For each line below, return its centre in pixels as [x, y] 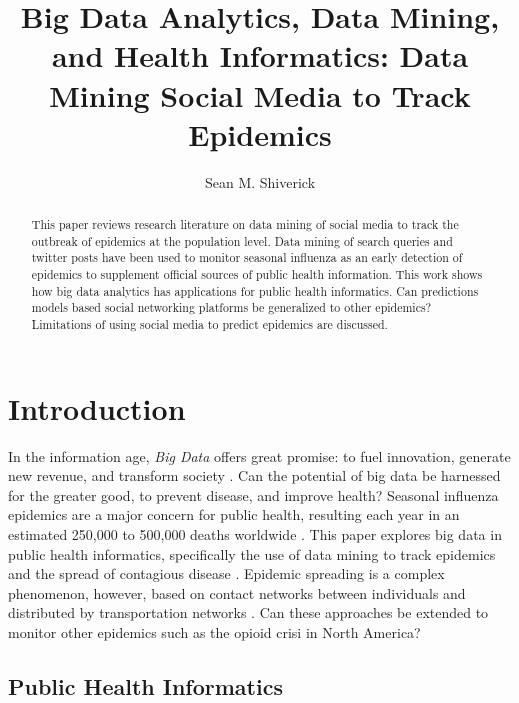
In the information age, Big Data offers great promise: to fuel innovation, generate [259, 455]
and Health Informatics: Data [260, 55]
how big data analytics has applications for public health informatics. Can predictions [255, 290]
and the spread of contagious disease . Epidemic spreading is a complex [226, 573]
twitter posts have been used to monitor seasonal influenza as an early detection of [247, 257]
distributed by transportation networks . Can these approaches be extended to [248, 612]
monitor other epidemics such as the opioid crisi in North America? [214, 631]
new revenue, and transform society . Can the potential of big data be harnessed [254, 475]
